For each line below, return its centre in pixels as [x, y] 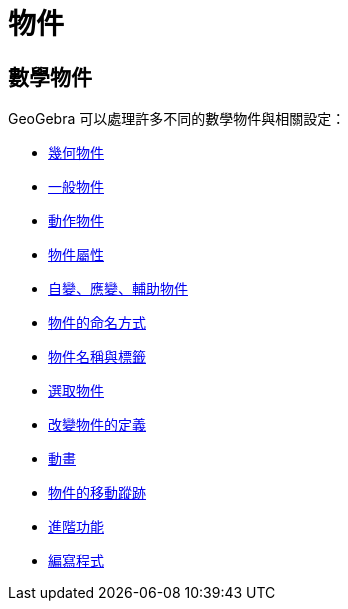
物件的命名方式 [97, 323]
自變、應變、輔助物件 [118, 289]
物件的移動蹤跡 [97, 493]
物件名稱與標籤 [97, 357]
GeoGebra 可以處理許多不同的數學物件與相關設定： [177, 119]
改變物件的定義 [97, 425]
